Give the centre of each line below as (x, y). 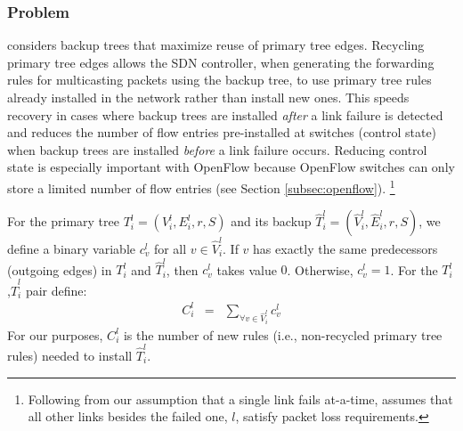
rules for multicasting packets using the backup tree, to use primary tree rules (219, 80)
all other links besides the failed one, (128, 416)
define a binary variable (71, 248)
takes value (247, 269)
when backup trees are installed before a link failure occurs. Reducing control (217, 149)
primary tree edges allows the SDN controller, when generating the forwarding (221, 62)
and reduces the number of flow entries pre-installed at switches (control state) (222, 132)
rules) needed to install (70, 355)
